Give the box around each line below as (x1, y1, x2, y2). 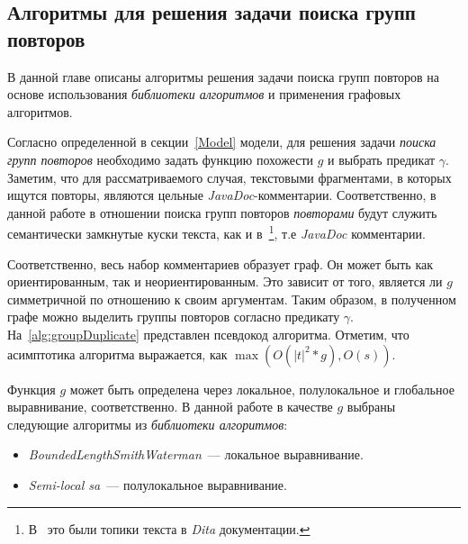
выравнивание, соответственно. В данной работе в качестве (7, 397, 333, 416)
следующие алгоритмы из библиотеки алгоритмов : (7, 414, 288, 433)
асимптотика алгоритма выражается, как (7, 344, 228, 363)
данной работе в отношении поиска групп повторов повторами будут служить (7, 203, 437, 222)
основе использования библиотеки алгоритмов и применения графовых (7, 85, 401, 104)
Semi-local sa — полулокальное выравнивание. (28, 475, 287, 494)
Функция (7, 379, 56, 398)
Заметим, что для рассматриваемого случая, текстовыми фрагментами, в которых (7, 168, 452, 186)
